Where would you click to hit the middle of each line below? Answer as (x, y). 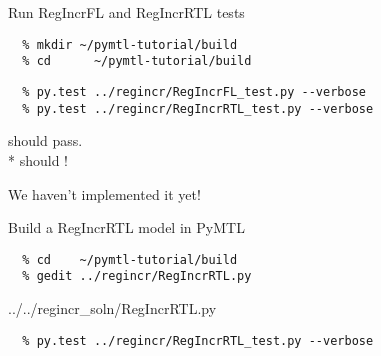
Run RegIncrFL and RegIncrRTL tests (126, 12)
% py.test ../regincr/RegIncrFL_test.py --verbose (194, 92)
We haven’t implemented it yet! (104, 193)
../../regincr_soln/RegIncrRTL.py (112, 308)
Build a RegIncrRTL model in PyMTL (126, 227)
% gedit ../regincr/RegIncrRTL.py (137, 276)
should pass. (45, 140)
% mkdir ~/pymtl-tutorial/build (130, 44)
